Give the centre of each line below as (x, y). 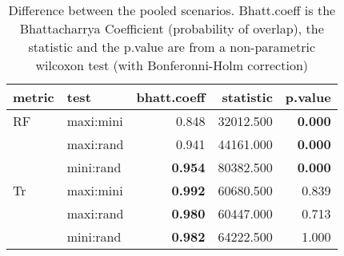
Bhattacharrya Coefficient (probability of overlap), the (172, 28)
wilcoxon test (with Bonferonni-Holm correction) (172, 65)
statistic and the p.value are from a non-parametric (172, 47)
